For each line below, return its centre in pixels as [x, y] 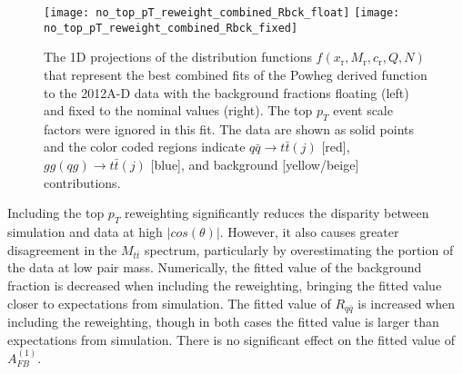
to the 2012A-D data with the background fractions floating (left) [226, 92]
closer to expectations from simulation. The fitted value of [169, 303]
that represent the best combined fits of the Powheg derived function [236, 74]
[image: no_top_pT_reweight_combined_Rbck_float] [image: [222, 13]
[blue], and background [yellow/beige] [255, 165]
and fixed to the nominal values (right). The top [178, 110]
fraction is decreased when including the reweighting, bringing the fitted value [225, 285]
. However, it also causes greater [309, 232]
